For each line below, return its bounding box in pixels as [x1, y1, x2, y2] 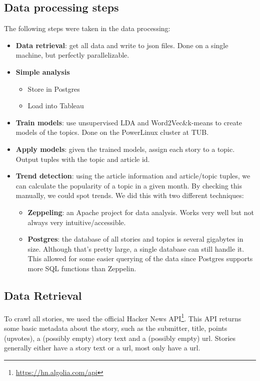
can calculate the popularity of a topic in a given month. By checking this [15, 180, 242, 190]
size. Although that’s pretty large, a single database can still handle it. [27, 243, 244, 254]
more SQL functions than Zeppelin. [27, 263, 136, 273]
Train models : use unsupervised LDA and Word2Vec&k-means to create [15, 117, 242, 127]
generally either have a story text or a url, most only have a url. [4, 342, 200, 353]
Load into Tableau [27, 100, 84, 111]
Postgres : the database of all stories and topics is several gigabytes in [27, 234, 243, 244]
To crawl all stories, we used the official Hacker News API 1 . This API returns [4, 311, 241, 323]
